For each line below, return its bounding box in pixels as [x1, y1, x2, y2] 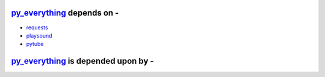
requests [26, 24, 48, 31]
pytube [26, 41, 44, 48]
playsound [26, 32, 52, 39]
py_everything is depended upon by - [11, 56, 154, 66]
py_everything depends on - [11, 8, 119, 18]
